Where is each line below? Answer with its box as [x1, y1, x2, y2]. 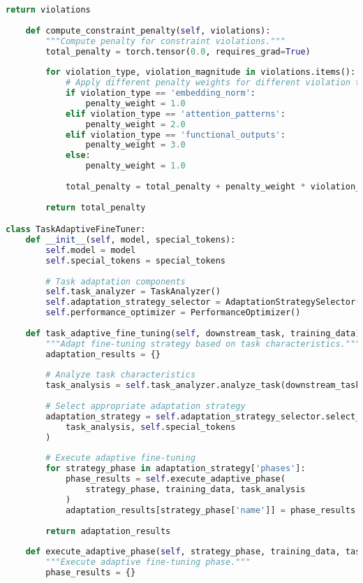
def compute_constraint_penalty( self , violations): [25, 25, 271, 36]
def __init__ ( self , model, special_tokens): [25, 235, 236, 245]
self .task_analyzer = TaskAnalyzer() [45, 287, 221, 297]
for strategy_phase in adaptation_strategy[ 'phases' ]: [45, 463, 306, 474]
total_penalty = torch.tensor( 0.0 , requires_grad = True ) [45, 46, 311, 57]
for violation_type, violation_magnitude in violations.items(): [45, 67, 356, 78]
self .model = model [45, 245, 136, 255]
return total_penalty [45, 202, 146, 213]
